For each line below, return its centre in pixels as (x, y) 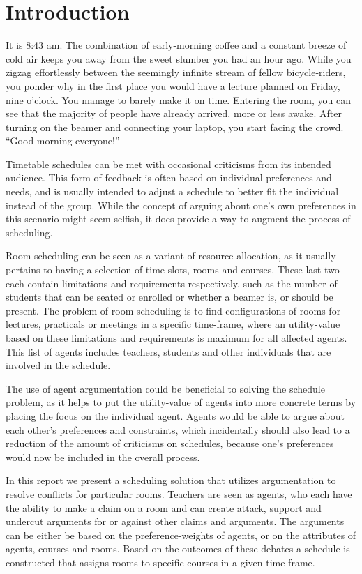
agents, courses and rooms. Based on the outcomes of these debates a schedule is (178, 549)
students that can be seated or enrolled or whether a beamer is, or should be (169, 297)
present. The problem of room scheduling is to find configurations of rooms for (173, 310)
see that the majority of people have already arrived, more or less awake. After (174, 113)
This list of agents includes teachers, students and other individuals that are (168, 351)
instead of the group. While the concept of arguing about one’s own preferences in (181, 205)
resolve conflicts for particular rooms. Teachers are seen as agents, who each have (179, 493)
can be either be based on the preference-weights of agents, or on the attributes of (181, 535)
